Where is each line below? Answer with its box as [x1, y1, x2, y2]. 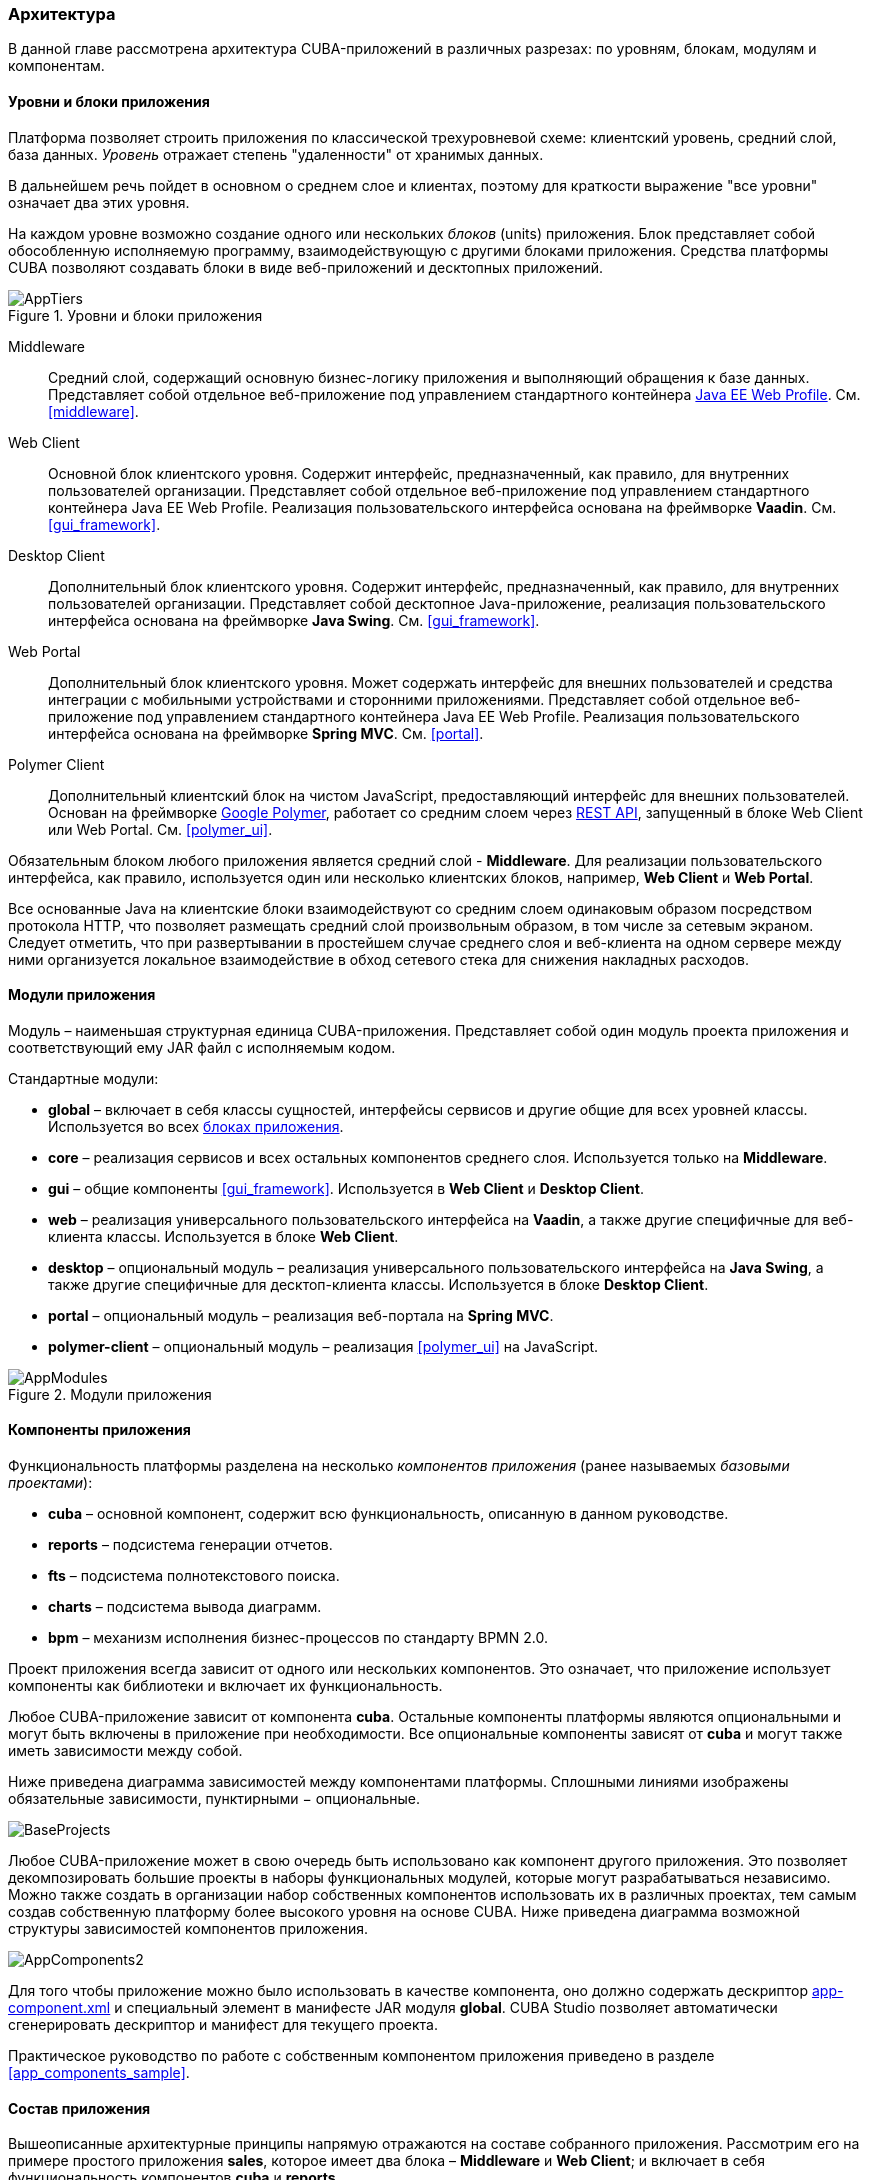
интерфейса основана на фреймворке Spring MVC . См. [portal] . [48, 724, 484, 742]
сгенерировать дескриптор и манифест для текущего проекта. [8, 2016, 439, 2034]
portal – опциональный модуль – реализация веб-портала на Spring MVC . [48, 1306, 554, 1324]
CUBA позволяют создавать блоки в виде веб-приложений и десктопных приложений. [8, 258, 603, 276]
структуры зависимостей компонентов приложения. [8, 1920, 368, 1938]
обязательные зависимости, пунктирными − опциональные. [8, 1790, 421, 1808]
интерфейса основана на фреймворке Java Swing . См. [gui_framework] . [48, 611, 540, 629]
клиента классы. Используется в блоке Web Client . [48, 1227, 399, 1245]
